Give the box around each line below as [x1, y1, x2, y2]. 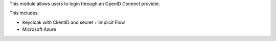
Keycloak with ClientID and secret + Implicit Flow [22, 19, 125, 25]
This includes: [9, 10, 39, 16]
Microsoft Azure [22, 26, 56, 32]
